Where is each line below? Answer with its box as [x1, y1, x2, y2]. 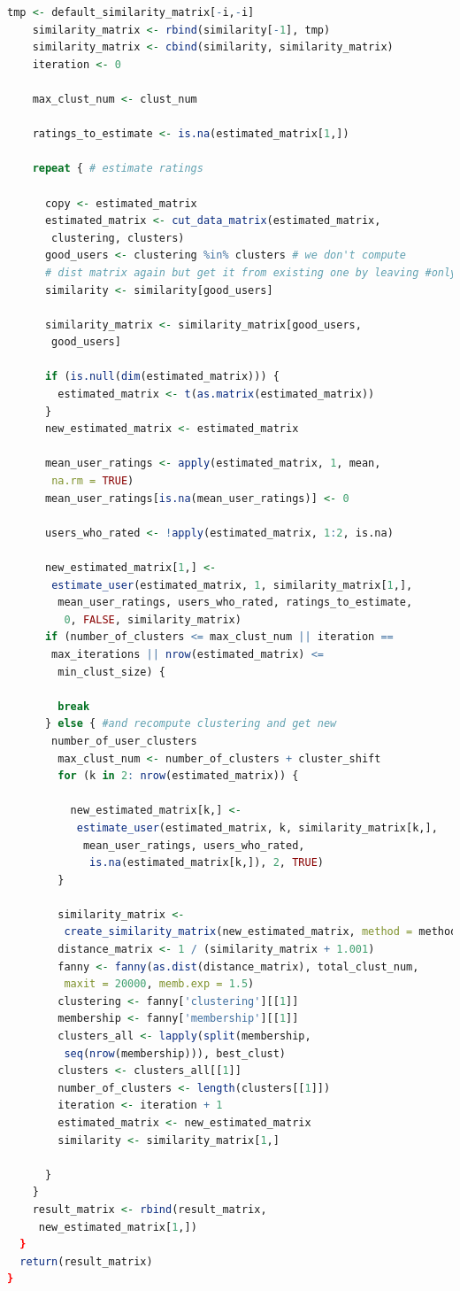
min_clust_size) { [57, 665, 165, 678]
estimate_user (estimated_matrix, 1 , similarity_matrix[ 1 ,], [51, 578, 413, 591]
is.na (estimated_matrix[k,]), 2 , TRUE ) [89, 856, 324, 870]
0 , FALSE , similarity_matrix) [64, 613, 241, 626]
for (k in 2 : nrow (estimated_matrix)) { [57, 769, 299, 783]
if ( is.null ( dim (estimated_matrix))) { [44, 370, 280, 383]
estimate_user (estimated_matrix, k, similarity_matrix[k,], [76, 821, 438, 834]
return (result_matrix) [19, 1255, 153, 1268]
